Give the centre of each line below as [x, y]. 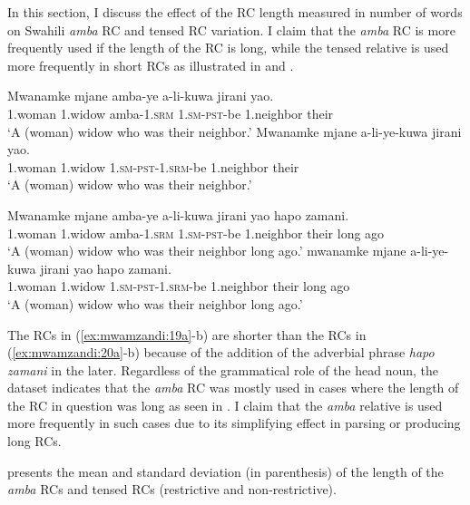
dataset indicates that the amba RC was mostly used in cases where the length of [233, 388]
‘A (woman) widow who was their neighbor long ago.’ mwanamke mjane [207, 251]
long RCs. [34, 441]
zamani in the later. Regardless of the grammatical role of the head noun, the [223, 369]
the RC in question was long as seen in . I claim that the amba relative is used [225, 405]
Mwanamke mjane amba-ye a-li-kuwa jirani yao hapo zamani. [178, 214]
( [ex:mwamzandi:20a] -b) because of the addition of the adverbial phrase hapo [221, 352]
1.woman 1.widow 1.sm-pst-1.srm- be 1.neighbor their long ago [179, 286]
